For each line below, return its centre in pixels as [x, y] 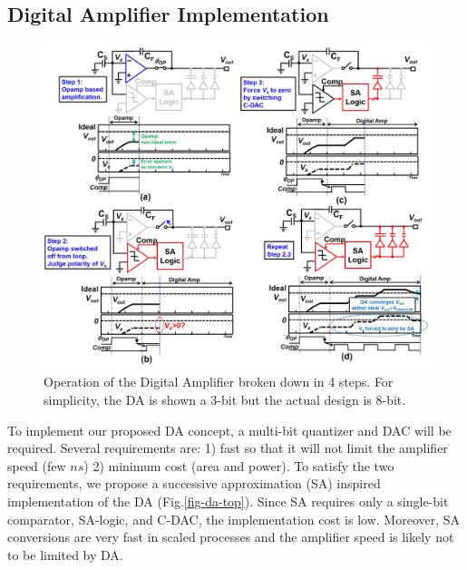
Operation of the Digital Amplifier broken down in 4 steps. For [219, 382]
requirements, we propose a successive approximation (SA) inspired [194, 483]
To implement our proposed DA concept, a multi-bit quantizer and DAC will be [229, 430]
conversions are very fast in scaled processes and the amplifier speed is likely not [231, 537]
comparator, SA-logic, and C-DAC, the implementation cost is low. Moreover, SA [234, 519]
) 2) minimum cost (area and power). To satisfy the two [239, 465]
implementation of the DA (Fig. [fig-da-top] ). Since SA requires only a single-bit [228, 501]
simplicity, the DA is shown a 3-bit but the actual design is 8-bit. [225, 399]
